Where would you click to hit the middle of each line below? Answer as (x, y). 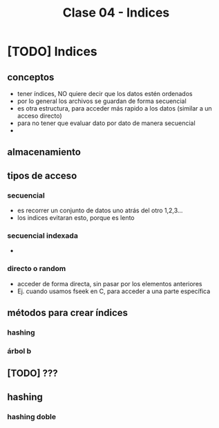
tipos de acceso (42, 175)
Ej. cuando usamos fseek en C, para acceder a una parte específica (114, 291)
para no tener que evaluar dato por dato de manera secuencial (106, 123)
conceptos (31, 77)
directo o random (37, 269)
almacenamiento (44, 152)
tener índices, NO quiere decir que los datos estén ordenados (105, 94)
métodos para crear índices (68, 313)
